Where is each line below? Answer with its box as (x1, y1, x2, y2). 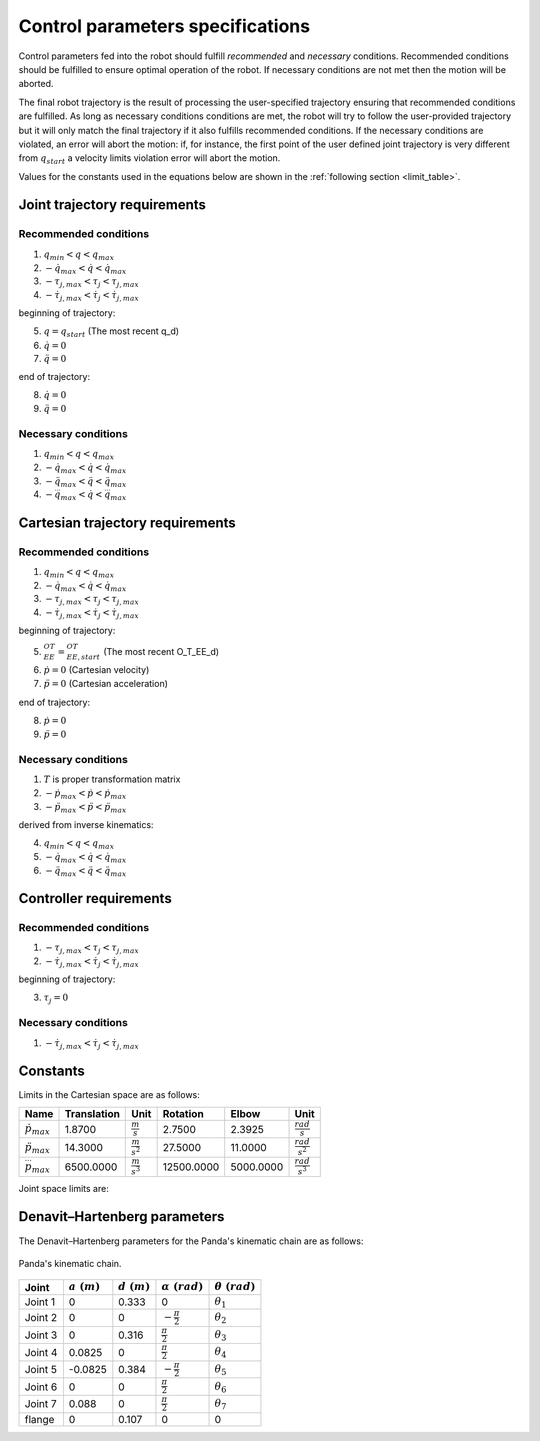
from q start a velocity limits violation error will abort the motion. (18, 152, 281, 167)
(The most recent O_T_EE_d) (103, 646, 220, 658)
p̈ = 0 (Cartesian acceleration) (43, 678, 169, 690)
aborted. (18, 78, 54, 90)
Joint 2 (24, 1311, 58, 1325)
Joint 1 (24, 1295, 56, 1309)
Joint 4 (24, 1345, 58, 1359)
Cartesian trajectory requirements (18, 514, 237, 531)
